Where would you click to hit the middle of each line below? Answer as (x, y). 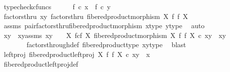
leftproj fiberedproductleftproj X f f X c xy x (77, 54)
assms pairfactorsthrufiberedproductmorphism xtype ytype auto (104, 26)
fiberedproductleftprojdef (41, 63)
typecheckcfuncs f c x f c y (57, 6)
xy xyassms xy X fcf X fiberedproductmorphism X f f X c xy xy (115, 35)
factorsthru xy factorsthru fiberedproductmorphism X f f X (96, 16)
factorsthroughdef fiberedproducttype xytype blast (106, 45)
